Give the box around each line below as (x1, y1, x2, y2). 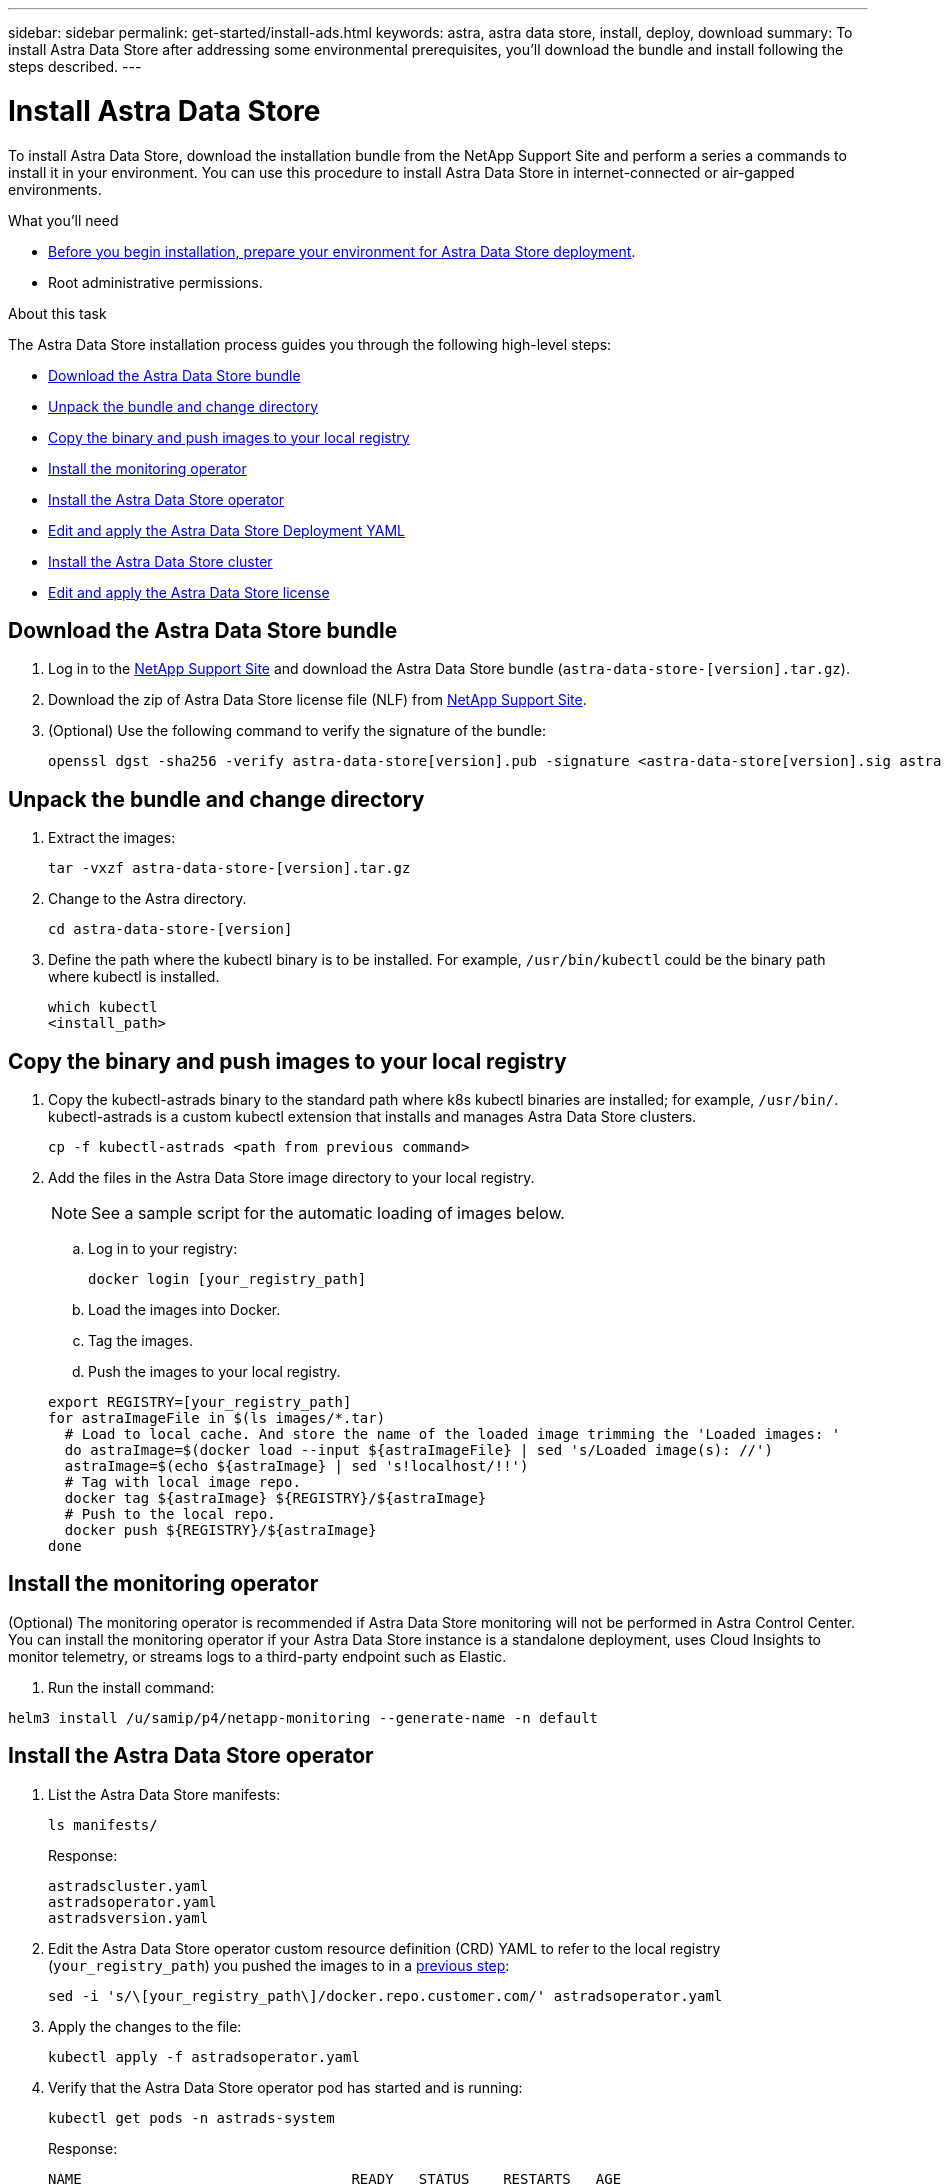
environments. (8, 180, 102, 198)
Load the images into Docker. (88, 1301, 281, 1319)
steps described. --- (8, 58, 142, 75)
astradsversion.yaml (48, 1909, 209, 1926)
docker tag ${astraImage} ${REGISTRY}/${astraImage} (64, 1490, 487, 1507)
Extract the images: (48, 829, 176, 847)
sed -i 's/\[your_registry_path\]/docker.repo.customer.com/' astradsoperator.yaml (48, 1987, 723, 2004)
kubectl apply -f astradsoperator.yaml (48, 2048, 360, 2065)
